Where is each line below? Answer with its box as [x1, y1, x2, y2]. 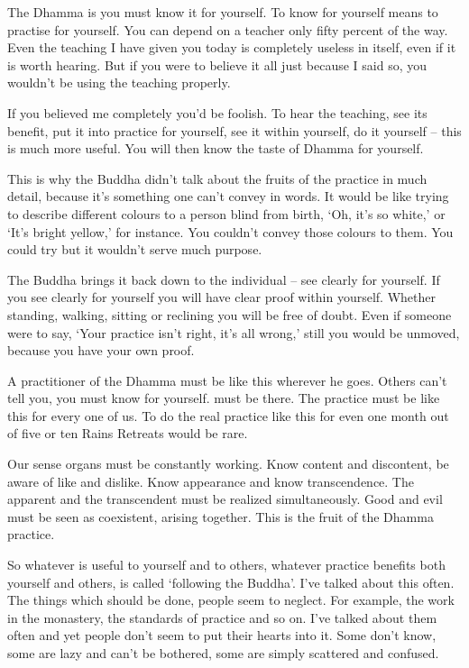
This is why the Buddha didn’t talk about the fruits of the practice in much [7, 169, 428, 188]
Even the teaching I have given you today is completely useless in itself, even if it [7, 38, 456, 57]
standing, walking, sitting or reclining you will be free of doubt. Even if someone [7, 305, 452, 324]
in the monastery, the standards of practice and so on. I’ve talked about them [7, 608, 437, 627]
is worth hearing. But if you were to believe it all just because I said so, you [7, 55, 427, 74]
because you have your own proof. [7, 341, 195, 360]
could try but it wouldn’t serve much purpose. [7, 240, 262, 259]
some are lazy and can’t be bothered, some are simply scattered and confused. [7, 644, 439, 662]
